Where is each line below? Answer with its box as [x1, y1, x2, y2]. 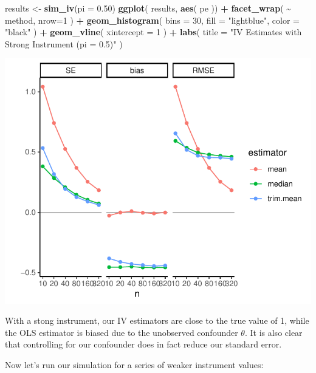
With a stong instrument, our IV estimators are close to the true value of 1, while [5, 314, 309, 327]
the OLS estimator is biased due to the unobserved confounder [5, 326, 238, 338]
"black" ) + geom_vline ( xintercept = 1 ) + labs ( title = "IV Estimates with [5, 26, 302, 38]
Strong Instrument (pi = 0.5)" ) [5, 37, 123, 50]
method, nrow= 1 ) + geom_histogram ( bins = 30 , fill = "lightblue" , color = [5, 13, 300, 26]
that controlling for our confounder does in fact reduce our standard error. [5, 338, 282, 351]
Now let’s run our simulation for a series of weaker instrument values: [5, 358, 264, 371]
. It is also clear [244, 326, 303, 338]
